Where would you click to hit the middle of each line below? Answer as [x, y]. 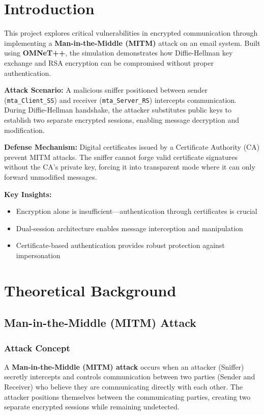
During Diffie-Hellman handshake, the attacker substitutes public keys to [118, 110]
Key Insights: [28, 194]
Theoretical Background [90, 290]
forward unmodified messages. [51, 176]
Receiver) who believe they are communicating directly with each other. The [123, 387]
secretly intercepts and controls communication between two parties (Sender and [130, 377]
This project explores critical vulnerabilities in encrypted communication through [131, 33]
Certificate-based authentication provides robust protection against [120, 245]
